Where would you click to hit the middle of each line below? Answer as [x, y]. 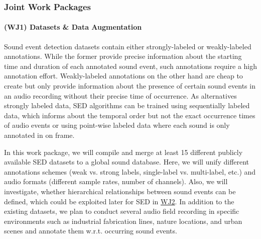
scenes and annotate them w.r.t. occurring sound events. [91, 231]
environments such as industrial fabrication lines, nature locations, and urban [123, 221]
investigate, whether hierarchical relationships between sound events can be [120, 191]
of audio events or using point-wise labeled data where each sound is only [117, 125]
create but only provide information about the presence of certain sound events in [130, 86]
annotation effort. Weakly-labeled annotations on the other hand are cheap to [123, 76]
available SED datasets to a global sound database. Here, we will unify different [127, 162]
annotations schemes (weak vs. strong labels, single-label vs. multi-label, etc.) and [130, 171]
